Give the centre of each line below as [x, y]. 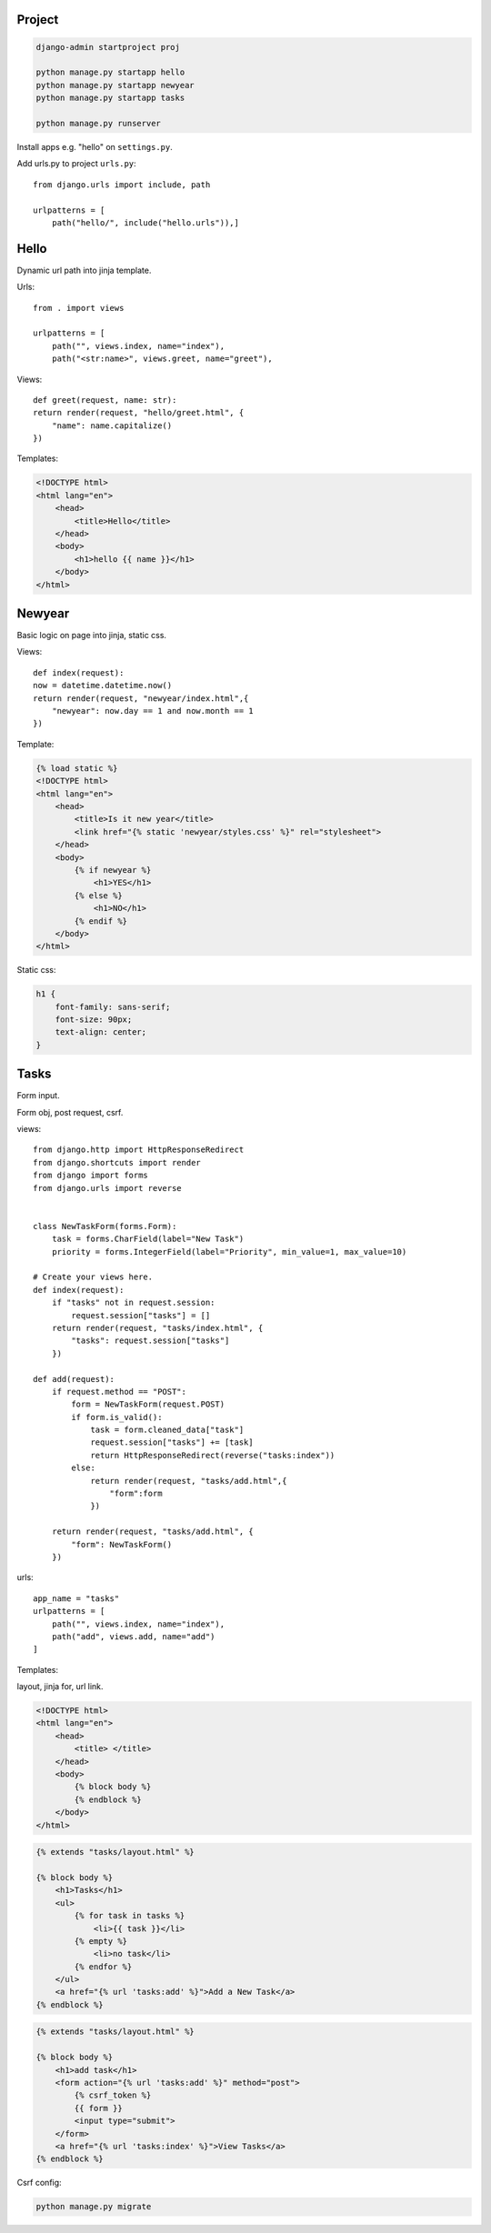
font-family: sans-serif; [113, 1006]
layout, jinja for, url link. [60, 1687]
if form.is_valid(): [117, 1417]
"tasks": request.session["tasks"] [150, 1341]
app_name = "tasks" [76, 1598]
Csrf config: [40, 2183]
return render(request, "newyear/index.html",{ [141, 698]
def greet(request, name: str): [105, 400]
